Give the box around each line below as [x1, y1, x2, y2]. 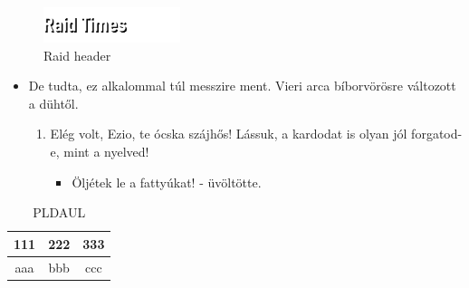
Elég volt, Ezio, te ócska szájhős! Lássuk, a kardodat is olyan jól [50, 124, 407, 143]
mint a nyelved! [63, 142, 149, 161]
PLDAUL [33, 203, 86, 222]
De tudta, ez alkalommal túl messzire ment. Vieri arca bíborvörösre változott [28, 76, 456, 95]
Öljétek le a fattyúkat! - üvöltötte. [72, 172, 262, 191]
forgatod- [411, 124, 463, 143]
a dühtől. [28, 93, 79, 112]
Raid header [43, 45, 111, 64]
